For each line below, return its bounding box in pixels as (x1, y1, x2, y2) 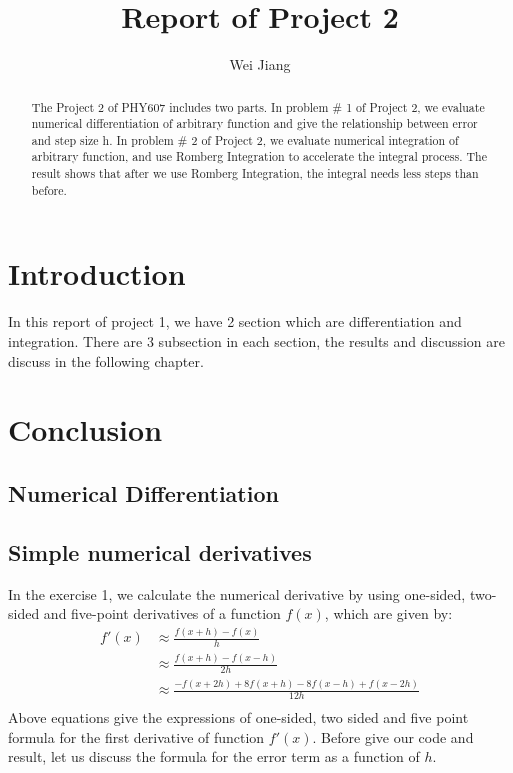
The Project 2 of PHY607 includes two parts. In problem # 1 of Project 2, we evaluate (31, 98, 485, 115)
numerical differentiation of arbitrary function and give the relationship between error (31, 115, 478, 132)
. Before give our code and (312, 726, 474, 747)
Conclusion (8, 409, 163, 450)
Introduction (8, 253, 186, 294)
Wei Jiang (229, 54, 291, 75)
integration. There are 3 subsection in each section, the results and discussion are (8, 330, 505, 351)
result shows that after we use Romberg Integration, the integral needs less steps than (31, 165, 479, 182)
